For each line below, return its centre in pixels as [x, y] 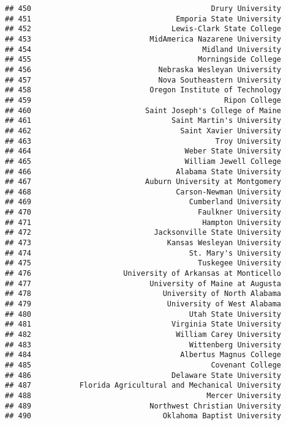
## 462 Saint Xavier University [143, 131]
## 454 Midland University [143, 49]
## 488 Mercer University [143, 395]
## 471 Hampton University [143, 222]
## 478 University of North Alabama [143, 294]
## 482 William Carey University [143, 334]
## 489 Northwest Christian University [143, 406]
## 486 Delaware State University [143, 375]
